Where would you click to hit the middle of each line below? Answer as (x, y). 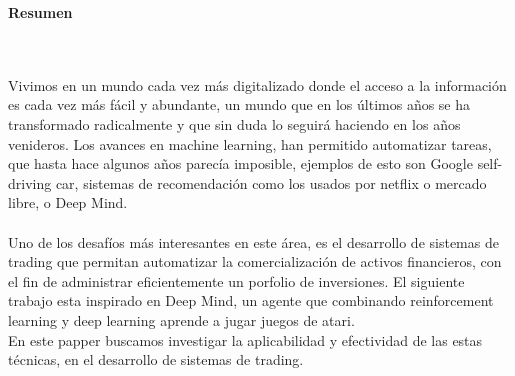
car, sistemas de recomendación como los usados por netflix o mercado (271, 182)
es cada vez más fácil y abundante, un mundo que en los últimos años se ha (239, 104)
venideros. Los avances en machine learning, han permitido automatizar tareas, (250, 143)
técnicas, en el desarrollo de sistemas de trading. (156, 359)
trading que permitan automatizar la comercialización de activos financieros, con (255, 261)
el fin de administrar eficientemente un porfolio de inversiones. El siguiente (236, 280)
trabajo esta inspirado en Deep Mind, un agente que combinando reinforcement (251, 300)
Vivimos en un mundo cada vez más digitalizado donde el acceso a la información (257, 84)
